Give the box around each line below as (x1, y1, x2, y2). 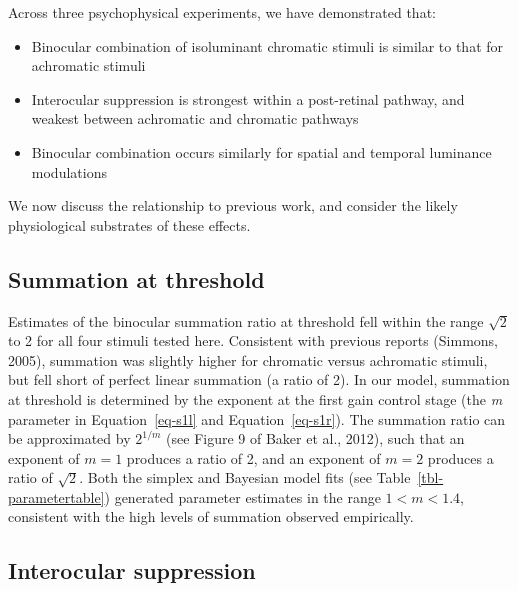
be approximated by (8, 428, 131, 449)
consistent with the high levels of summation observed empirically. (8, 506, 414, 527)
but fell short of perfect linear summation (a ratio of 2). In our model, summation (8, 369, 510, 390)
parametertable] (8, 486, 105, 507)
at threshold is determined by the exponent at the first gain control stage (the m (8, 388, 503, 409)
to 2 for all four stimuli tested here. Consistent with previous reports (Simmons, (8, 330, 498, 351)
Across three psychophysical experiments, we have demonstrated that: (8, 2, 436, 22)
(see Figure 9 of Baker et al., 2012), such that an (166, 428, 465, 449)
